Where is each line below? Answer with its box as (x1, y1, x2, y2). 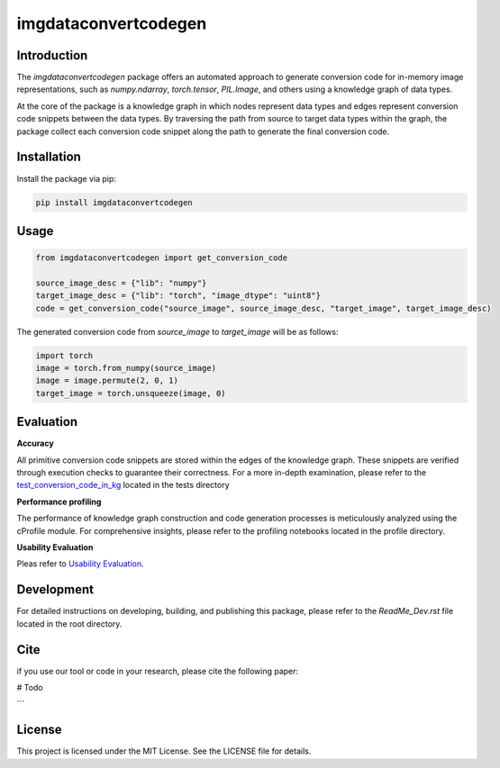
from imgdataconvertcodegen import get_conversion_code (35, 253, 288, 263)
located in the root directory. (16, 618, 123, 629)
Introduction (16, 48, 88, 63)
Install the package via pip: (16, 173, 117, 184)
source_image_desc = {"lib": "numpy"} (35, 277, 207, 288)
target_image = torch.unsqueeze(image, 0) (35, 388, 226, 398)
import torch (35, 350, 94, 360)
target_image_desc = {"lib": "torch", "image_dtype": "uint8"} (35, 291, 322, 301)
